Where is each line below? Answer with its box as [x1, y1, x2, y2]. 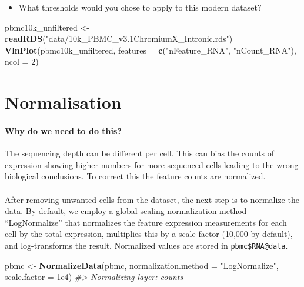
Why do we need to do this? [5, 124, 122, 136]
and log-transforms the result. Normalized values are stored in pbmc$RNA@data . [5, 239, 288, 251]
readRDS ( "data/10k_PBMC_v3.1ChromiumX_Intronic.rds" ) [5, 32, 233, 45]
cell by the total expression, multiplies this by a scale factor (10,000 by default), [5, 228, 293, 240]
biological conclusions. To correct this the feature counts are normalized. [5, 170, 266, 182]
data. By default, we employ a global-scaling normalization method [5, 205, 247, 217]
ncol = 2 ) [5, 55, 39, 68]
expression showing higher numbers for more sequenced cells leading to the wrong [5, 158, 299, 171]
